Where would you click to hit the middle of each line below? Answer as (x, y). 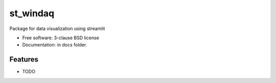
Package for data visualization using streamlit (57, 29)
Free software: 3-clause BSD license (61, 38)
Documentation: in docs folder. (55, 45)
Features (24, 59)
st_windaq (32, 13)
